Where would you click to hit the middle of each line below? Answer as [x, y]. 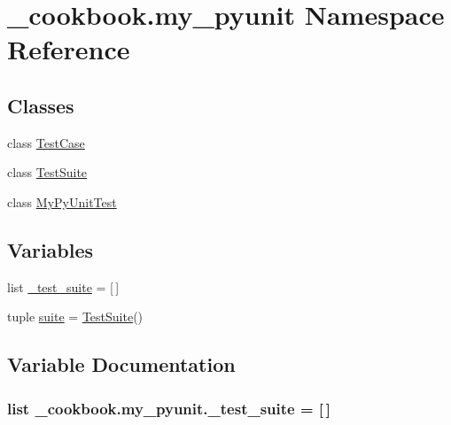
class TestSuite [47, 172]
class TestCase [46, 142]
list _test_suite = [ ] [63, 286]
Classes [41, 105]
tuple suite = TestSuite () [75, 317]
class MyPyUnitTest [62, 201]
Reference [69, 49]
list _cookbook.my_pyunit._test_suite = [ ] [169, 408]
